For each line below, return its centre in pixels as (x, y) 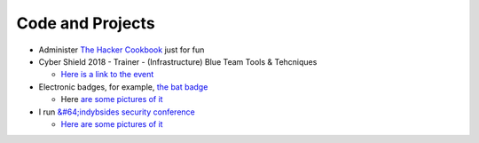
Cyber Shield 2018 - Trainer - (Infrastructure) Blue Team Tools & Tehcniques (178, 61)
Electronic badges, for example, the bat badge (123, 87)
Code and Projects (86, 23)
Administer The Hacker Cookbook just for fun (122, 50)
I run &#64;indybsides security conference (117, 112)
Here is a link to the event (107, 75)
